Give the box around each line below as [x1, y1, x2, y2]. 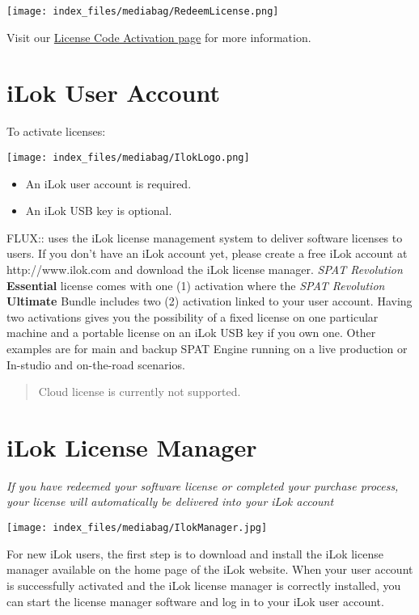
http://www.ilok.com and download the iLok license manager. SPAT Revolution [6, 261, 403, 277]
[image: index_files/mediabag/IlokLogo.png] [6, 151, 250, 163]
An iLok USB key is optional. [25, 202, 172, 219]
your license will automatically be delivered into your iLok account [6, 493, 334, 510]
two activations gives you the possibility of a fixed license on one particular [6, 308, 379, 325]
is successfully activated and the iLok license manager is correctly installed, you [6, 576, 401, 593]
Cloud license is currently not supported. [38, 383, 241, 400]
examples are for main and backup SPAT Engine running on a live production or [6, 339, 408, 356]
